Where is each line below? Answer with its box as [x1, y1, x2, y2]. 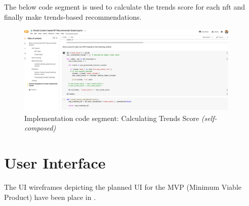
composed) [24, 122, 56, 133]
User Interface [4, 152, 106, 173]
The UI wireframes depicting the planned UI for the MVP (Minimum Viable [4, 182, 242, 192]
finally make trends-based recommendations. [4, 11, 142, 22]
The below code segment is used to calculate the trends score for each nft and [4, 2, 245, 12]
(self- [201, 112, 217, 123]
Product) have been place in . [4, 191, 96, 202]
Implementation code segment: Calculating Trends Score [24, 112, 199, 123]
